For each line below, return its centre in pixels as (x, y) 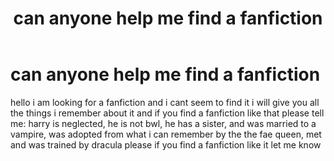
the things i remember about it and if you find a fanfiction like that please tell (167, 113)
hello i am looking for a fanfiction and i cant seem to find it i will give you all (165, 102)
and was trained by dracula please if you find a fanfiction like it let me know (166, 144)
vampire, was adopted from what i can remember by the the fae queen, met (166, 134)
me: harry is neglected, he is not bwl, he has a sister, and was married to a (163, 123)
